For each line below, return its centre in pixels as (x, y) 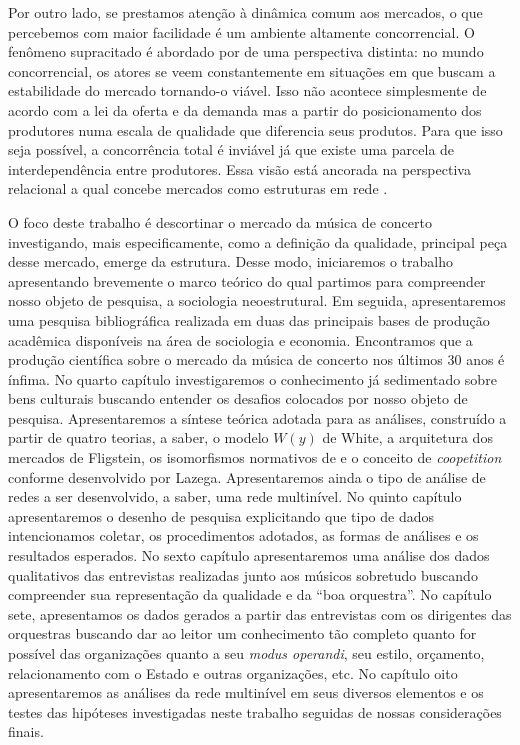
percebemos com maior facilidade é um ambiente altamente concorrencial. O (241, 31)
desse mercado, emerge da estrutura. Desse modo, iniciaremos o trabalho (230, 261)
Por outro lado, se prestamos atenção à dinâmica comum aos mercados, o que (245, 12)
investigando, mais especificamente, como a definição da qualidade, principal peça (258, 241)
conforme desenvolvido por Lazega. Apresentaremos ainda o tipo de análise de (247, 476)
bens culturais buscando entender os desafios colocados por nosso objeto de (238, 398)
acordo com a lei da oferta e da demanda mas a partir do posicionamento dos (245, 109)
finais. (26, 731)
